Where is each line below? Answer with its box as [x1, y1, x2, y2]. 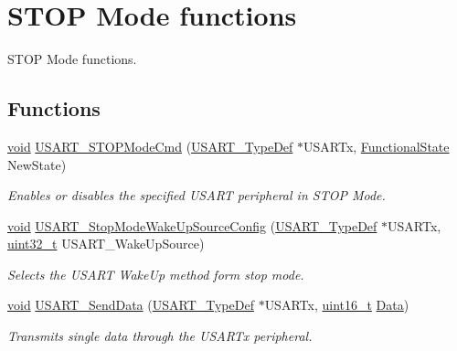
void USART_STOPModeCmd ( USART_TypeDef [7, 136, 293, 155]
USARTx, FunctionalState [303, 136, 450, 155]
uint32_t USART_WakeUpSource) [7, 234, 205, 253]
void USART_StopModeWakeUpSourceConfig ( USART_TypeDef [7, 216, 377, 235]
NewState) [7, 154, 67, 174]
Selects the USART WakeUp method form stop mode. [7, 264, 304, 283]
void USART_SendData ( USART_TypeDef [7, 295, 254, 314]
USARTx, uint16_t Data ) [264, 295, 409, 314]
